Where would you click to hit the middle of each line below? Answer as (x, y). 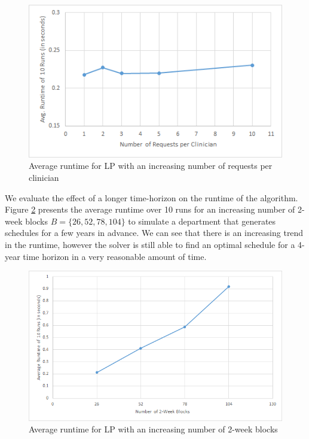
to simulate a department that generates (202, 221)
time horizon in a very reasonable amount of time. (115, 256)
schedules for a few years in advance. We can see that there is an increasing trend (154, 233)
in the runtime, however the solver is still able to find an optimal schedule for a (150, 244)
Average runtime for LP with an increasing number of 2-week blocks (153, 429)
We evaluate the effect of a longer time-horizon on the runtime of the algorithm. (152, 197)
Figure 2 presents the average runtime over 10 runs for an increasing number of (150, 209)
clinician (44, 177)
